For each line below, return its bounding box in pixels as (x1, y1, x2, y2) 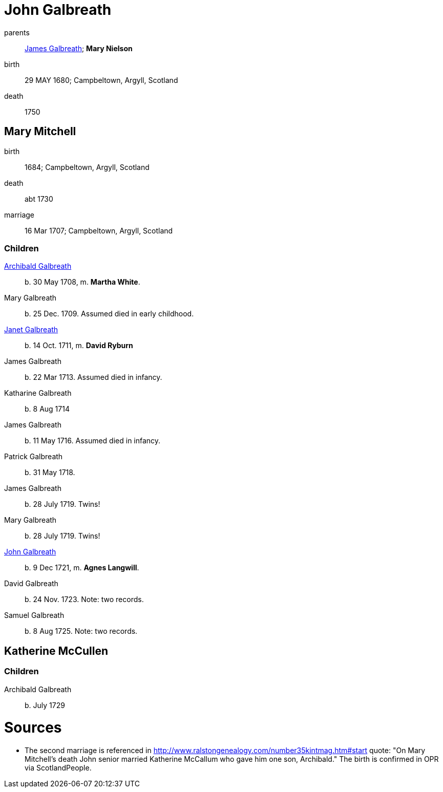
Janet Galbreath (4, 325, 58, 334)
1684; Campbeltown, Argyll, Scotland (25, 162, 150, 172)
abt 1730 (25, 194, 53, 203)
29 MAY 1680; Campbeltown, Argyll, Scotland (25, 75, 178, 84)
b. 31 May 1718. (25, 468, 75, 477)
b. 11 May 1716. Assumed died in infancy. (25, 436, 161, 445)
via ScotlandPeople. (25, 763, 92, 773)
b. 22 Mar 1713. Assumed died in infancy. (25, 373, 162, 382)
